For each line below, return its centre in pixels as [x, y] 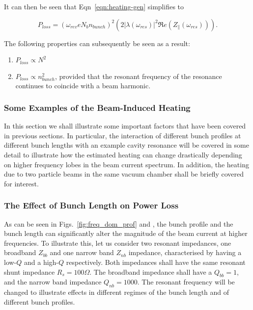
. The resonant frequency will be [186, 282]
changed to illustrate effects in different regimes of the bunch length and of [117, 292]
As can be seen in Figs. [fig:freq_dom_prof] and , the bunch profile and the [119, 223]
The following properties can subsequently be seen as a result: [97, 43]
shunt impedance [29, 271]
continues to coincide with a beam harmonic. [83, 86]
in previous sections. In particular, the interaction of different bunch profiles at [123, 135]
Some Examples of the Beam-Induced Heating [97, 107]
